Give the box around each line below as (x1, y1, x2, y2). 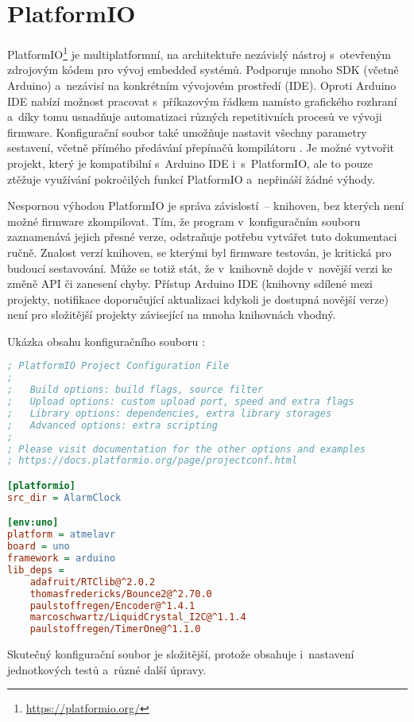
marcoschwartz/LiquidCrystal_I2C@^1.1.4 (29, 611, 246, 623)
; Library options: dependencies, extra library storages (7, 407, 332, 419)
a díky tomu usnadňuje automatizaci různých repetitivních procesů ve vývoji (7, 108, 382, 125)
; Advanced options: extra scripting (7, 419, 218, 431)
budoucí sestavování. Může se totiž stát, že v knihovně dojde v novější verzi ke (7, 259, 393, 276)
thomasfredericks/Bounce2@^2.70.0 (29, 588, 212, 600)
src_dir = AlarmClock (7, 491, 122, 503)
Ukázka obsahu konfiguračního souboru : (7, 332, 205, 349)
